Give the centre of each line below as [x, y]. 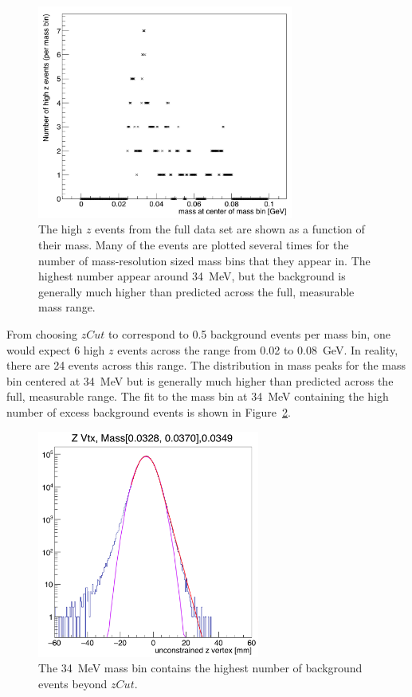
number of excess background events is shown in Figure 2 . [149, 411]
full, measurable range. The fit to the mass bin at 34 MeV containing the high [198, 396]
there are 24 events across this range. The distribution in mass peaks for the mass [206, 365]
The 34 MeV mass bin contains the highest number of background [200, 668]
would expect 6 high [56, 349]
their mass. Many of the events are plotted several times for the [194, 245]
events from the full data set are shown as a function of [230, 229]
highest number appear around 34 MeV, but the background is [192, 276]
